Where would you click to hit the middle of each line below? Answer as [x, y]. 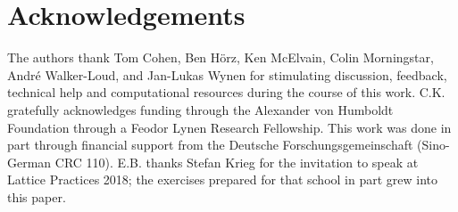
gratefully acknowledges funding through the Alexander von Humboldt [200, 109]
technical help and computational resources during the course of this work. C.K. [226, 92]
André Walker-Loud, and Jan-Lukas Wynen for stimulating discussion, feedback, [227, 74]
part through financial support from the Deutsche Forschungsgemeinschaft [210, 145]
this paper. [37, 196]
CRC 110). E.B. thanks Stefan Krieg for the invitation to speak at [237, 162]
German [29, 162]
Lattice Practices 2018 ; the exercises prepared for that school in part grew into [223, 179]
